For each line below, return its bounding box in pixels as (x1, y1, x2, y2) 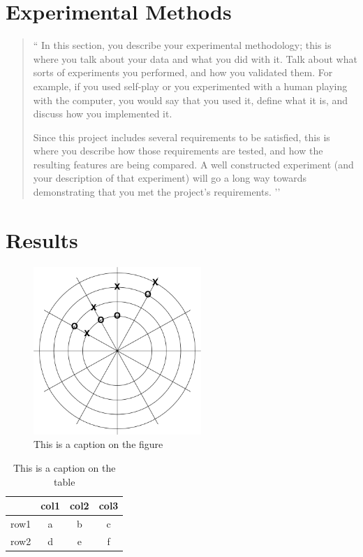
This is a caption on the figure (34, 437, 163, 451)
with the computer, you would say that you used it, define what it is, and (33, 92, 348, 107)
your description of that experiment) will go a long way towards (33, 171, 306, 185)
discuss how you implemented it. (33, 106, 172, 121)
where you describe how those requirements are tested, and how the (33, 143, 323, 158)
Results (6, 225, 78, 254)
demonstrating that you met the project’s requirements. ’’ (33, 185, 281, 199)
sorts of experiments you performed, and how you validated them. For (33, 65, 333, 80)
